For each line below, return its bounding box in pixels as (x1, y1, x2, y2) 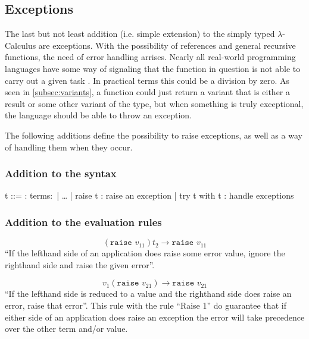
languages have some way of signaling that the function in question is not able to (5, 62, 301, 74)
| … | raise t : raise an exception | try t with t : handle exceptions (57, 189, 294, 202)
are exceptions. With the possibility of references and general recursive (38, 39, 296, 51)
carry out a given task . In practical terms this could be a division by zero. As (5, 74, 290, 86)
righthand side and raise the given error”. (5, 258, 155, 271)
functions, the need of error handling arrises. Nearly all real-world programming (5, 51, 296, 63)
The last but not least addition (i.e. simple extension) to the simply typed (5, 27, 275, 40)
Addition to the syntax (5, 166, 117, 181)
